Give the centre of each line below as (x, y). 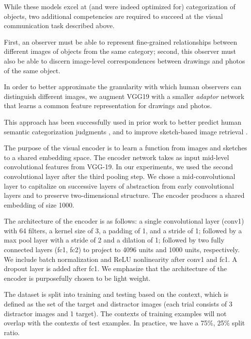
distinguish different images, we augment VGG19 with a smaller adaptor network (124, 96)
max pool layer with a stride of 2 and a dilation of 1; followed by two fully (114, 240)
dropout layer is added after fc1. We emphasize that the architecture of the (116, 268)
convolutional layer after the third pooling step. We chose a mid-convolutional (120, 176)
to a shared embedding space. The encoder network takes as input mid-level (117, 157)
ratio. (12, 332)
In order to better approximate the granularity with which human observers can (123, 87)
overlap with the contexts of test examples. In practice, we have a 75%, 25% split (125, 323)
